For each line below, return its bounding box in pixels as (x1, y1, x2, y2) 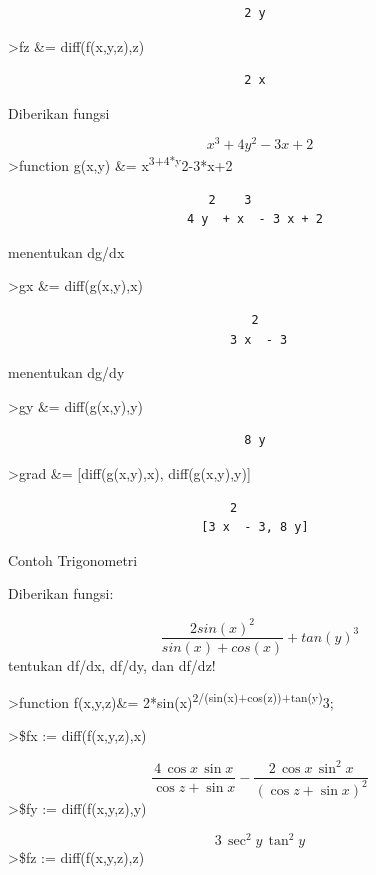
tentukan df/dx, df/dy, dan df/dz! (8, 654, 216, 675)
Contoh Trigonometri (8, 549, 138, 570)
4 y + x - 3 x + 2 (186, 212, 324, 227)
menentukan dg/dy (8, 362, 125, 383)
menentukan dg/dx (8, 241, 125, 262)
